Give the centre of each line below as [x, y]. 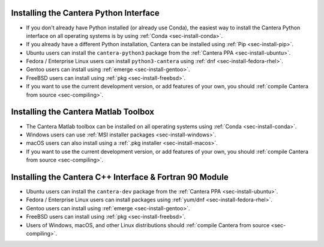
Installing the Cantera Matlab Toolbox [82, 112]
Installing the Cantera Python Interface [85, 13]
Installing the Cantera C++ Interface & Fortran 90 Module [120, 177]
